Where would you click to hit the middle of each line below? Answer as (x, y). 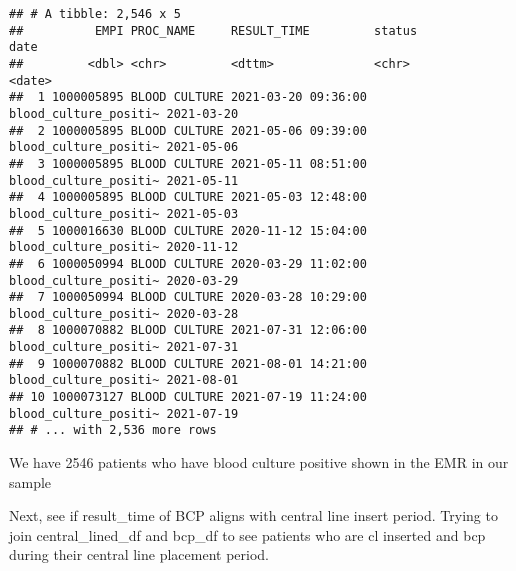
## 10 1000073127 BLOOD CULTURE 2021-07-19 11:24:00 (188, 397)
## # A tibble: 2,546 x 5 (95, 14)
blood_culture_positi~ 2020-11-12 (124, 247)
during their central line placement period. (139, 554)
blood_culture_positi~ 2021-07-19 (124, 413)
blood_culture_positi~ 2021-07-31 (124, 347)
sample (30, 481)
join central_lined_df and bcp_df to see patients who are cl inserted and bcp (247, 534)
